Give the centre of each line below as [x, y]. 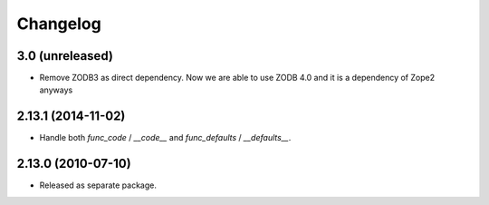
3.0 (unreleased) [65, 56]
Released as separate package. [98, 185]
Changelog [59, 24]
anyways [56, 90]
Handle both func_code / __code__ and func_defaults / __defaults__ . [165, 138]
